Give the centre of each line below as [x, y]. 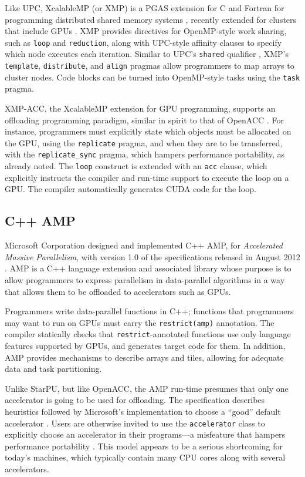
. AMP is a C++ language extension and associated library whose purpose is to [148, 268]
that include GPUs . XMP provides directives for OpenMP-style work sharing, [146, 31]
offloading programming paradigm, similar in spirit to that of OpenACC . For [144, 120]
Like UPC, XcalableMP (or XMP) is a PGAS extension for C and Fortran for [145, 8]
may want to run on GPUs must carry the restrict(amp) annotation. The [140, 322]
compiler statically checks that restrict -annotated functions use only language [148, 334]
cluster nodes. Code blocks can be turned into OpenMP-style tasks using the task [152, 77]
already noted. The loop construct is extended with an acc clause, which [136, 166]
